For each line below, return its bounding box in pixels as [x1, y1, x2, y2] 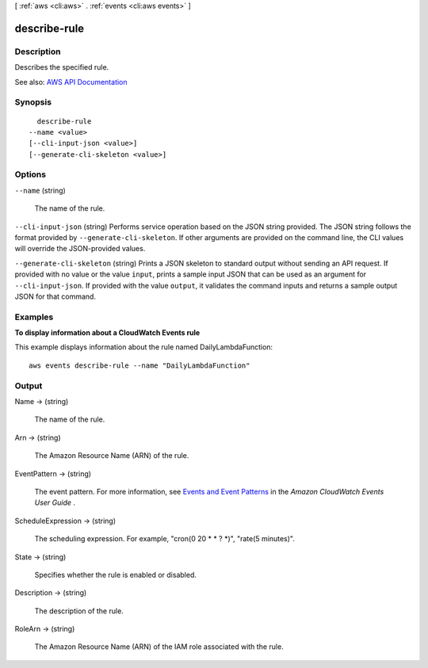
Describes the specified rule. [14, 63, 109, 72]
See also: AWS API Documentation [14, 77, 128, 86]
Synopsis [14, 97, 52, 108]
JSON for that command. [14, 292, 97, 301]
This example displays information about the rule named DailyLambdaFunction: [14, 342, 273, 352]
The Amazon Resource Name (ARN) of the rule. [34, 451, 189, 460]
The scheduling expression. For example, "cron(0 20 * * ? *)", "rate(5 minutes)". [34, 534, 295, 544]
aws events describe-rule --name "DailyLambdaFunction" [29, 361, 250, 370]
